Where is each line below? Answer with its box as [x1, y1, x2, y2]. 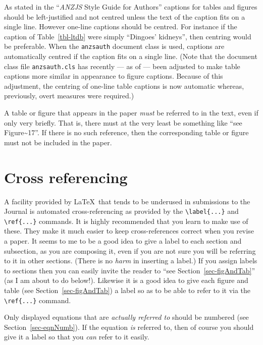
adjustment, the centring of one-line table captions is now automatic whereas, [4, 80, 244, 91]
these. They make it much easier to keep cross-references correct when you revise [4, 225, 254, 236]
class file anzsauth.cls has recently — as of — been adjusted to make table [4, 61, 240, 71]
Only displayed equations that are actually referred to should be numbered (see [4, 312, 249, 322]
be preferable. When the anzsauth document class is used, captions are [4, 41, 225, 51]
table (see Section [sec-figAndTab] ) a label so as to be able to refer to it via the [4, 285, 251, 296]
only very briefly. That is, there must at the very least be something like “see [4, 117, 242, 128]
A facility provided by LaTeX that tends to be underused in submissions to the [4, 196, 250, 206]
